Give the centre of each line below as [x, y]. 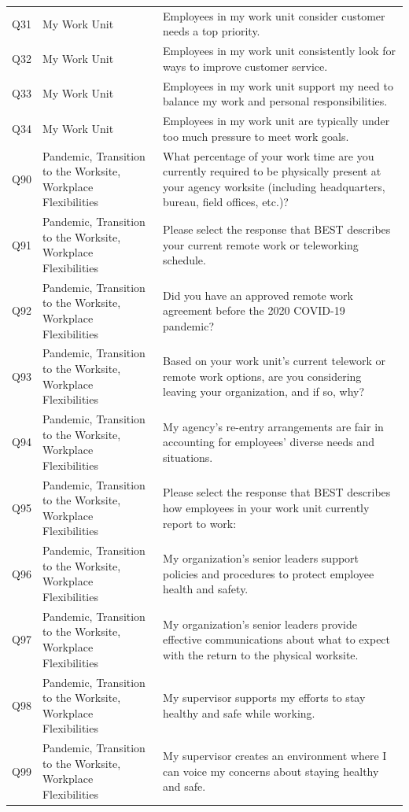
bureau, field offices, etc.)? [226, 202]
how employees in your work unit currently [266, 508]
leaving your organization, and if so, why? [264, 391]
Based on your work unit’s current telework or [274, 361]
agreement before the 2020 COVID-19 [254, 310]
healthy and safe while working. [239, 712]
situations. [188, 457]
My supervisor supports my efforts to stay [264, 698]
